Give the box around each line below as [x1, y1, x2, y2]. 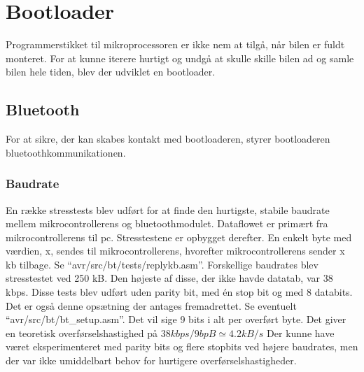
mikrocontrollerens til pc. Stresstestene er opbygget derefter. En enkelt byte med [6, 229, 352, 244]
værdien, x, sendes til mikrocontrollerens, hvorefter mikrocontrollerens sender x [6, 243, 345, 258]
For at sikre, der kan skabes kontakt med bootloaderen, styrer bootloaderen [6, 131, 330, 146]
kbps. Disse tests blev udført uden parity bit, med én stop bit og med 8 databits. [6, 285, 353, 299]
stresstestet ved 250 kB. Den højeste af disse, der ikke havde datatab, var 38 [6, 271, 333, 285]
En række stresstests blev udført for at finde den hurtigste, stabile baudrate [6, 202, 330, 217]
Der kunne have [267, 325, 335, 340]
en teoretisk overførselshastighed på [6, 325, 158, 340]
